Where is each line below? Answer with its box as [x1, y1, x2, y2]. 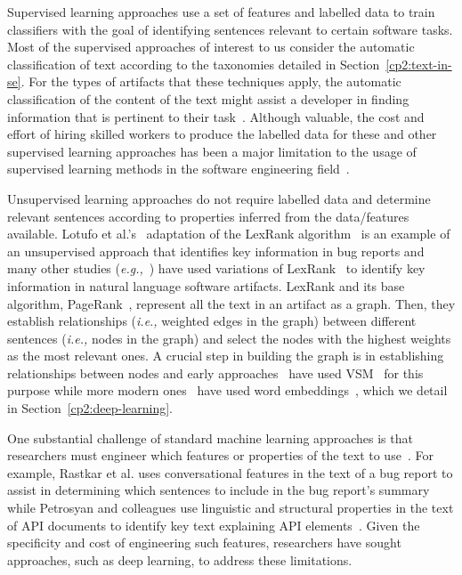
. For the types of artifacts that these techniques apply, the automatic [20, 72, 401, 91]
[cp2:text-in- [385, 54, 452, 73]
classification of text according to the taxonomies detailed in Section [7, 54, 380, 73]
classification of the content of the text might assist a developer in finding [7, 89, 409, 108]
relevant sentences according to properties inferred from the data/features [7, 207, 409, 225]
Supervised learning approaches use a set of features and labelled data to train [7, 3, 435, 20]
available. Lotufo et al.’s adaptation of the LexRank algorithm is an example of [7, 224, 450, 243]
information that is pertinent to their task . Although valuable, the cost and [7, 107, 425, 126]
